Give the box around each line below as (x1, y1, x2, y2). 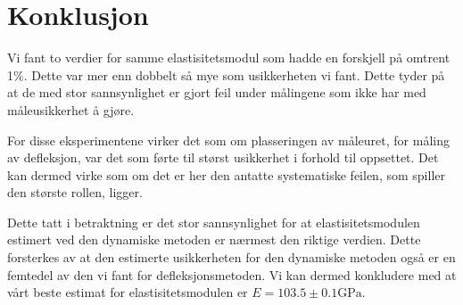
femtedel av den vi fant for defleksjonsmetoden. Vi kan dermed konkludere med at (7, 265, 457, 284)
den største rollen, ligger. (7, 183, 143, 202)
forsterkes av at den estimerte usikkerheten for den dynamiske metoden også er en (7, 248, 456, 267)
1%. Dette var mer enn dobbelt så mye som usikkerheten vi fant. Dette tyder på (7, 65, 445, 84)
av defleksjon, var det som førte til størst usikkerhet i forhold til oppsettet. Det (7, 148, 439, 167)
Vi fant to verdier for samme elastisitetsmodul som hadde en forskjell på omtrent (7, 48, 451, 67)
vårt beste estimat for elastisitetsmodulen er (7, 283, 248, 301)
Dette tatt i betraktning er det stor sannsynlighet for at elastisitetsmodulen (7, 212, 420, 231)
